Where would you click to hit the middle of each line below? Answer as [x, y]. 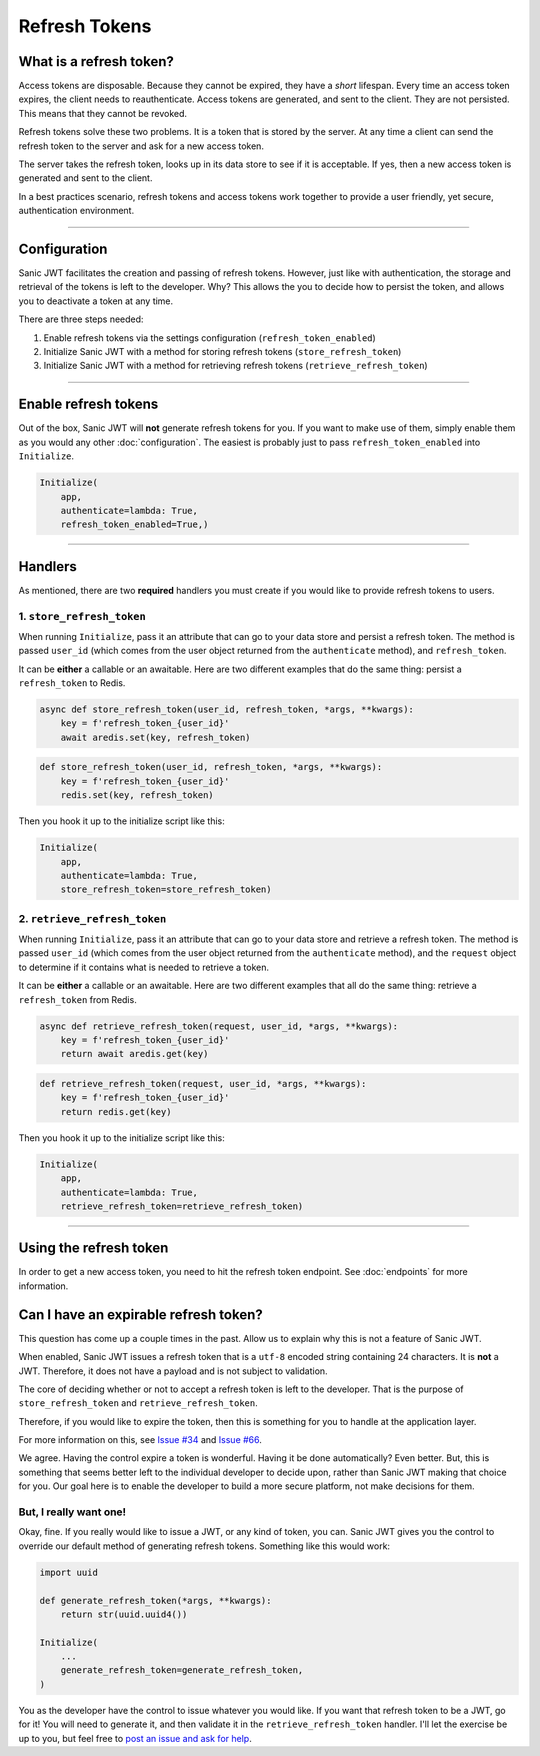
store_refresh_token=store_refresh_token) [166, 889]
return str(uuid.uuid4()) [124, 1614]
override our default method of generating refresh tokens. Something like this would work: [204, 1546]
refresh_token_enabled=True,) [134, 524]
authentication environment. [76, 211]
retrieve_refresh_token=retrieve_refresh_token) [182, 1206]
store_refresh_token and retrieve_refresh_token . [138, 1403]
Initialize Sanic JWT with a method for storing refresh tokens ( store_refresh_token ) [222, 352]
